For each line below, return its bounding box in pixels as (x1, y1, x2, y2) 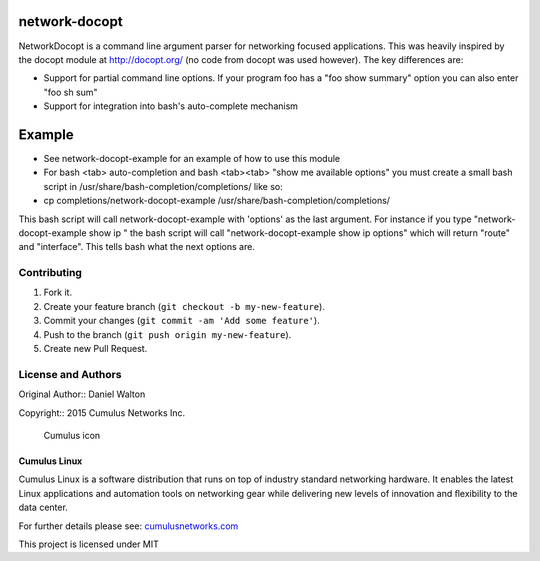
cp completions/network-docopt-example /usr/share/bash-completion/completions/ (43, 195, 390, 207)
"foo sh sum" (43, 86, 99, 98)
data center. (18, 501, 69, 514)
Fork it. (43, 286, 73, 299)
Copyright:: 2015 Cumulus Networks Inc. (18, 406, 186, 419)
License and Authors (18, 367, 122, 381)
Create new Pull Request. (43, 343, 148, 355)
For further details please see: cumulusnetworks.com (18, 520, 239, 532)
